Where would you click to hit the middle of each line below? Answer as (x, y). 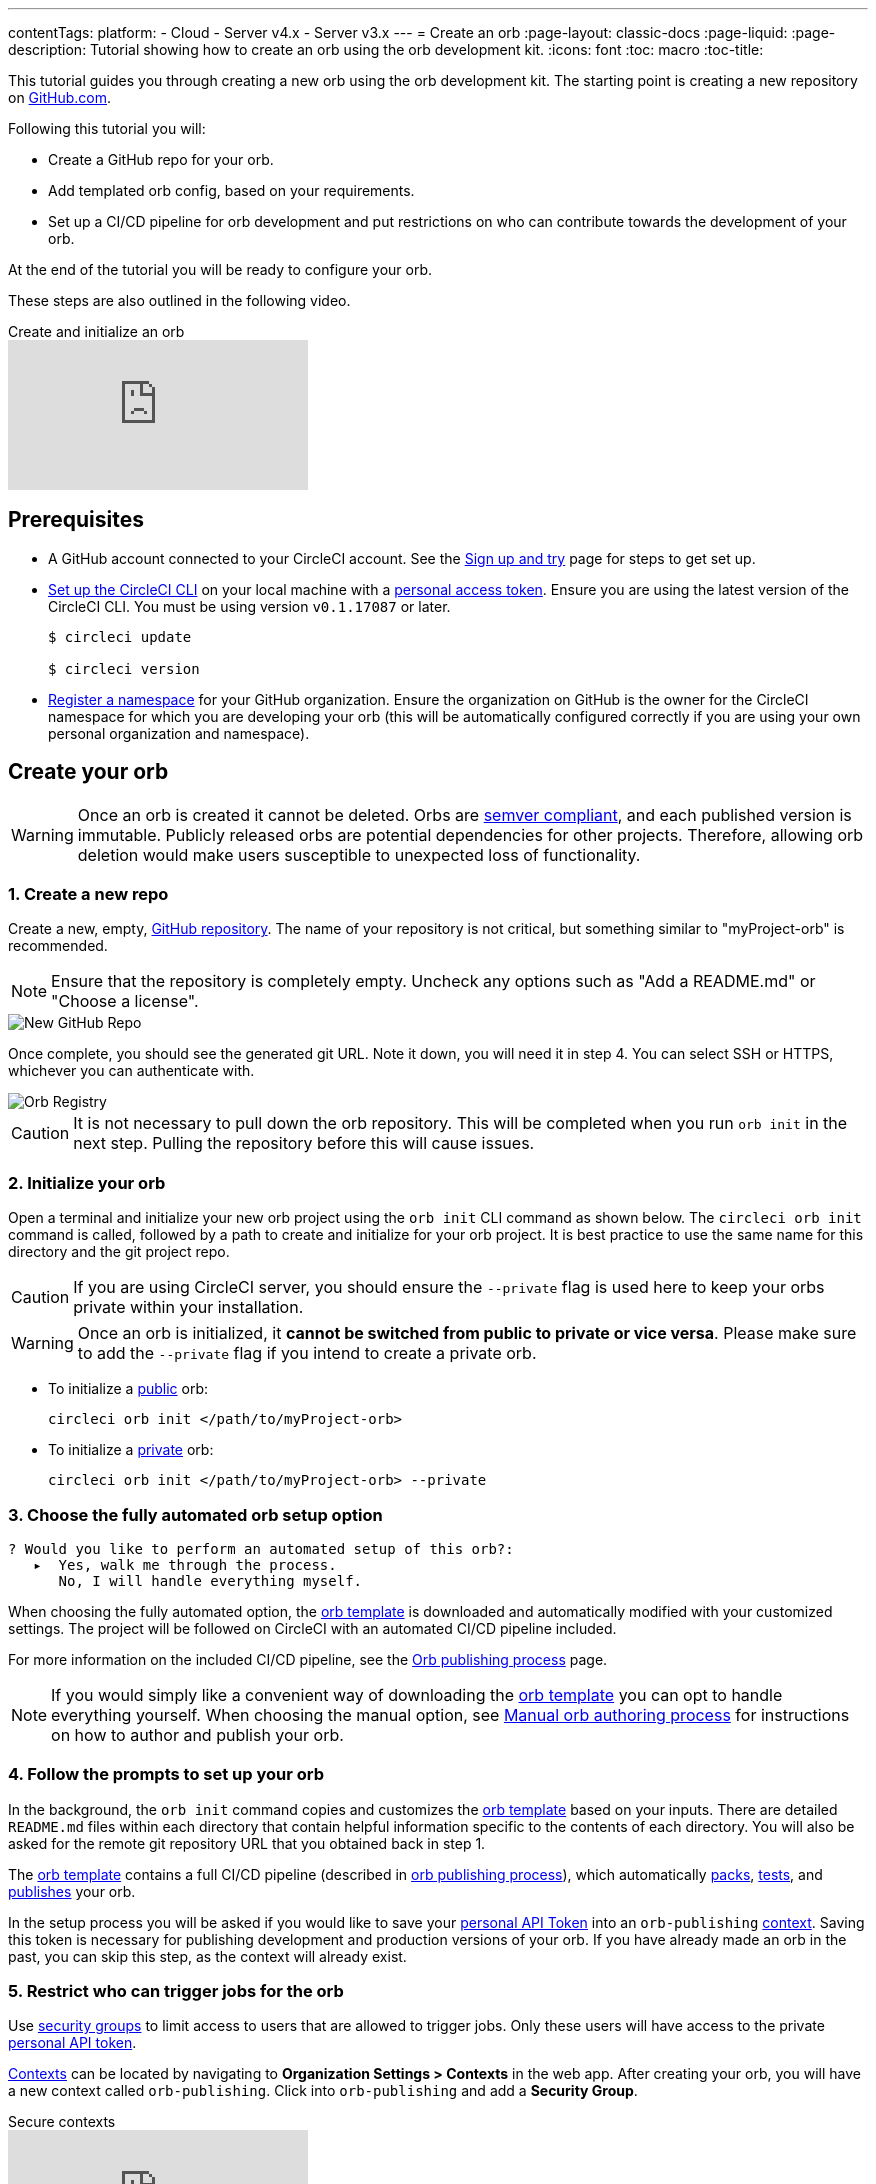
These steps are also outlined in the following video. (179, 300)
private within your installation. (188, 1307)
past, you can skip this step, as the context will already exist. (207, 1956)
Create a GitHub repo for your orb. (161, 159)
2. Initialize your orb (87, 1182)
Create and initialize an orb (96, 331)
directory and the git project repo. (119, 1252)
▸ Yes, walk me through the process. (185, 1564)
